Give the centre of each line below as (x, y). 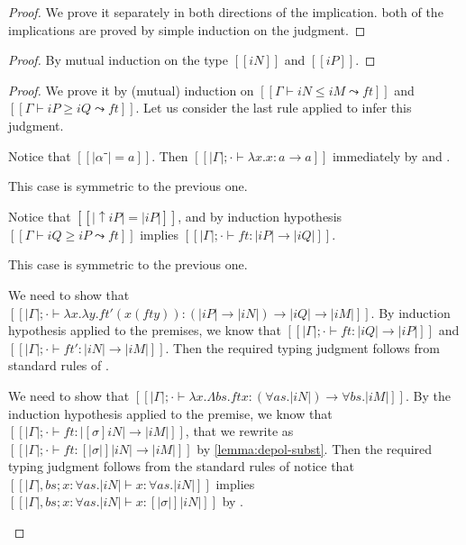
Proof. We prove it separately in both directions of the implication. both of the (226, 12)
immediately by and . (391, 155)
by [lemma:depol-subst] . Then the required (315, 448)
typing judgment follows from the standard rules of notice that (181, 466)
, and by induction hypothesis (260, 216)
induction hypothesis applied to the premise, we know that (170, 413)
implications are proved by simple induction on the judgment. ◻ (187, 29)
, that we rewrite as (239, 431)
